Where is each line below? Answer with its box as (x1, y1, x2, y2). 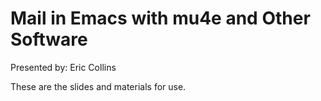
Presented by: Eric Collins (10, 61, 117, 73)
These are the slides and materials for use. (10, 80, 187, 92)
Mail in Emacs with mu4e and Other (10, 7, 311, 30)
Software (10, 28, 88, 51)
